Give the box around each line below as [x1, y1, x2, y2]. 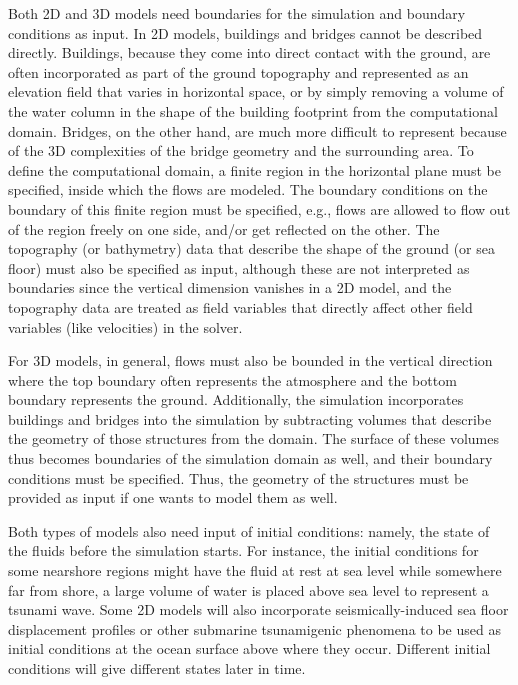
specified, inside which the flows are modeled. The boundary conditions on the [8, 179, 488, 200]
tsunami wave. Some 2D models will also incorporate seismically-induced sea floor [8, 599, 509, 620]
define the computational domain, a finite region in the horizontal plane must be [8, 159, 501, 180]
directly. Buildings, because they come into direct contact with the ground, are [8, 42, 491, 63]
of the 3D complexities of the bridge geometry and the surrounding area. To [8, 140, 474, 161]
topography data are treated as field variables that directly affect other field [8, 296, 473, 317]
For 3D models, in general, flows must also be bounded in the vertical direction [8, 350, 493, 371]
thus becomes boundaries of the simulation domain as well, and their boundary [8, 448, 493, 469]
